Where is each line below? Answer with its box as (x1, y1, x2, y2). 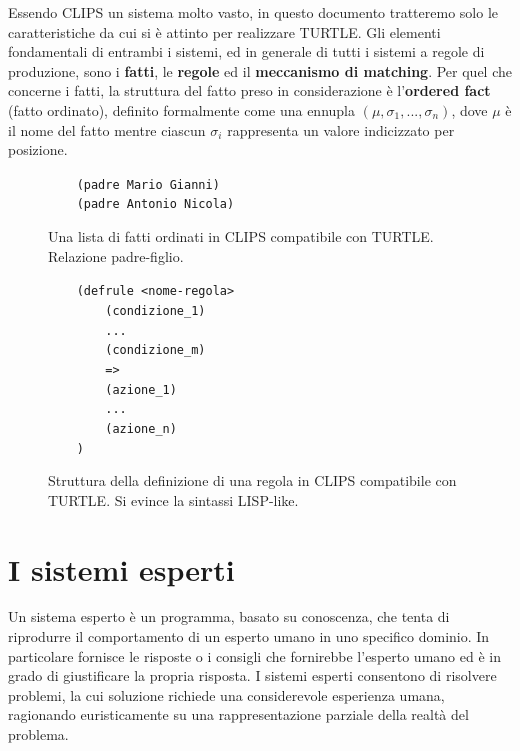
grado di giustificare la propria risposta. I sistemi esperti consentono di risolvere (8, 665, 497, 686)
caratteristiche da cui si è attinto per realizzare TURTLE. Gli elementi (8, 21, 441, 42)
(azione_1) (105, 382, 177, 397)
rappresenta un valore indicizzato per (227, 119, 455, 140)
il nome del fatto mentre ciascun (8, 119, 206, 140)
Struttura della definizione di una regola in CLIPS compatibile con (48, 470, 457, 491)
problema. (8, 724, 69, 745)
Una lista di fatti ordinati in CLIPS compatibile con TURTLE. (48, 226, 434, 247)
